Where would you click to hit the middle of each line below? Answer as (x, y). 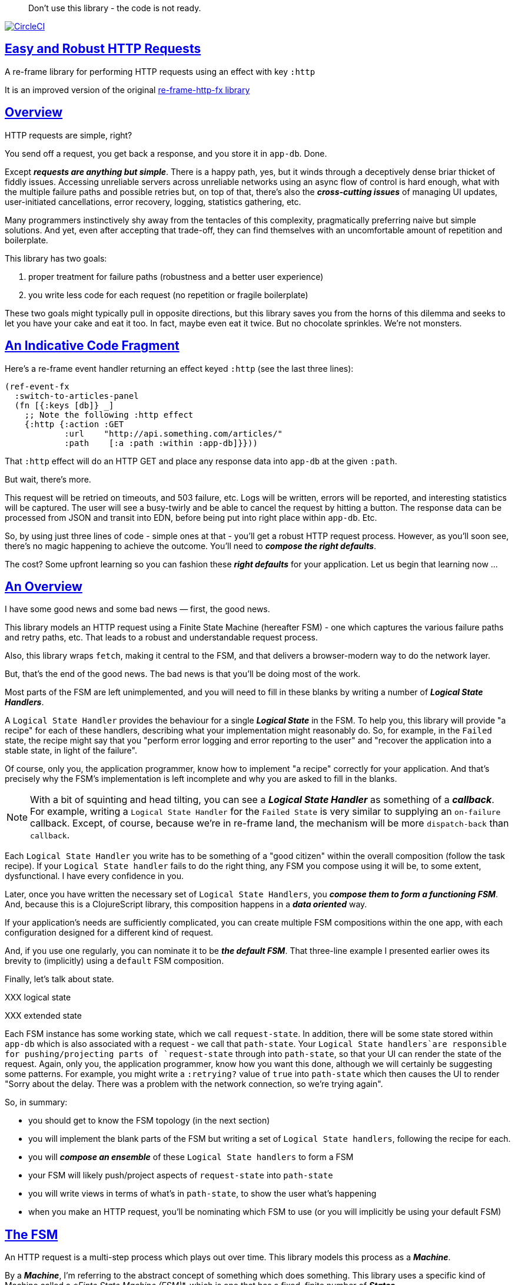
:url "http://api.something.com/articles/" (174, 433)
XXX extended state (43, 1016)
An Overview (44, 586)
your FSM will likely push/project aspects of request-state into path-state (181, 1175)
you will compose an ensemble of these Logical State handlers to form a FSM (191, 1157)
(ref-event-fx (37, 386)
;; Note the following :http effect (109, 414)
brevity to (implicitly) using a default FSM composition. (114, 961)
